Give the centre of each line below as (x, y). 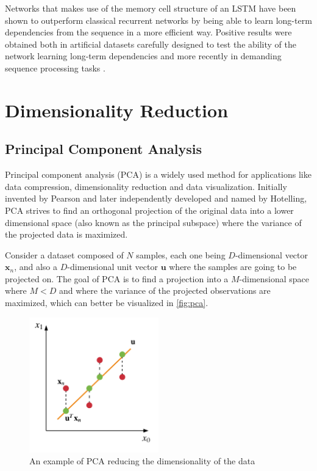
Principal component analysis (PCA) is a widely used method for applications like (158, 174)
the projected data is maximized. (66, 234)
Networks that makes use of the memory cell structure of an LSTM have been (151, 8)
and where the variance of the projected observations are (165, 290)
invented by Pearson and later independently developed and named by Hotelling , (156, 198)
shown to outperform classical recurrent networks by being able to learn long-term (158, 20)
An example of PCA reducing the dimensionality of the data (142, 461)
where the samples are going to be (233, 267)
